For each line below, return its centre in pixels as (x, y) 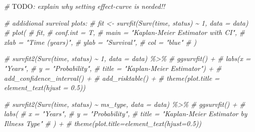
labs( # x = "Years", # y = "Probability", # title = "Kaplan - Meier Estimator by (126, 114)
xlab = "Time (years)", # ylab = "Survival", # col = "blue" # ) (100, 42)
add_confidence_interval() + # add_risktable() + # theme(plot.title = (112, 78)
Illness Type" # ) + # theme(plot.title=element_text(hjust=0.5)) (103, 123)
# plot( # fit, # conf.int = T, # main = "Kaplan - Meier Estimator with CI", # (125, 32)
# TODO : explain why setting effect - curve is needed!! (84, 6)
